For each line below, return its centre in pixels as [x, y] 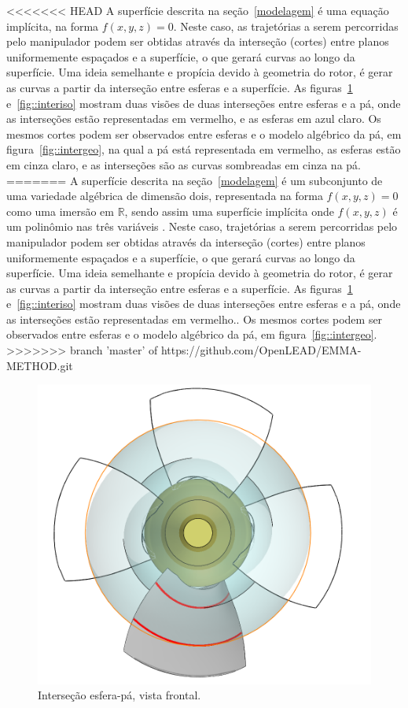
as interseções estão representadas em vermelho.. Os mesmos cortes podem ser [195, 319]
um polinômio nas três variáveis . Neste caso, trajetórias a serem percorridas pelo [202, 226]
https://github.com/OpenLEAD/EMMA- [261, 350]
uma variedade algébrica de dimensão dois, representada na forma [165, 196]
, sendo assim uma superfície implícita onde [229, 211]
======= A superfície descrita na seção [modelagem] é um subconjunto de [195, 180]
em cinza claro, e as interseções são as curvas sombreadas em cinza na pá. [184, 164]
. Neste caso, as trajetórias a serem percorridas [286, 26]
